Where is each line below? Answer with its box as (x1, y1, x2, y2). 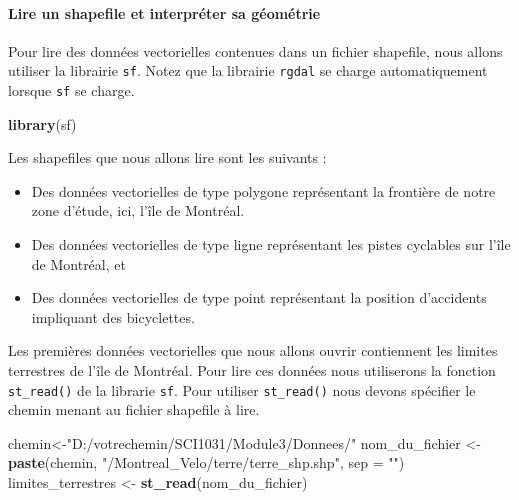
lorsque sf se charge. (8, 80, 135, 101)
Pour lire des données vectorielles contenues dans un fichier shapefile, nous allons (8, 40, 503, 61)
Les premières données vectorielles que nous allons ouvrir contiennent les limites (8, 340, 498, 361)
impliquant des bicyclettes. (31, 306, 195, 327)
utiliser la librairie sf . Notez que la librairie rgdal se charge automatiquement (8, 60, 488, 81)
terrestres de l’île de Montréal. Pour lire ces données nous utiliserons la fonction (8, 360, 496, 381)
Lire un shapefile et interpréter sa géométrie (8, 2, 321, 23)
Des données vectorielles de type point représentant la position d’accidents (31, 287, 487, 308)
